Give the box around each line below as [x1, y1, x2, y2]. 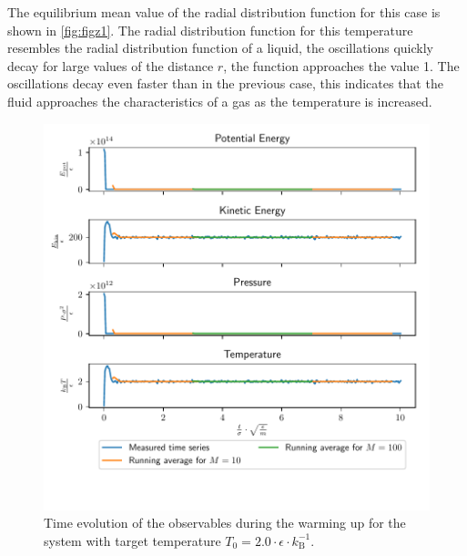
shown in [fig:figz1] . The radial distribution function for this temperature [7, 20, 413, 39]
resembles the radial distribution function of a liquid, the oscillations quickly [7, 38, 434, 57]
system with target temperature [44, 530, 221, 550]
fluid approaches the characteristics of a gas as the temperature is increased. [7, 91, 432, 110]
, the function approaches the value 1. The [223, 56, 460, 75]
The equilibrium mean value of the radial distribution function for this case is [7, 3, 441, 21]
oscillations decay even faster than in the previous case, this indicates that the [7, 74, 443, 93]
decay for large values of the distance [7, 56, 214, 75]
